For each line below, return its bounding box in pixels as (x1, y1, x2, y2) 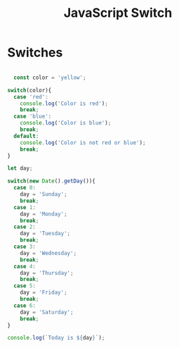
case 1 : (13, 204, 37, 211)
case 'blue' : (13, 113, 52, 120)
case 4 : (13, 263, 37, 270)
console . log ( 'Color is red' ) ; (20, 100, 109, 107)
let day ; (7, 165, 33, 172)
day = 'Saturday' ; (20, 309, 74, 316)
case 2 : (13, 223, 37, 230)
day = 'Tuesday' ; (20, 230, 71, 237)
